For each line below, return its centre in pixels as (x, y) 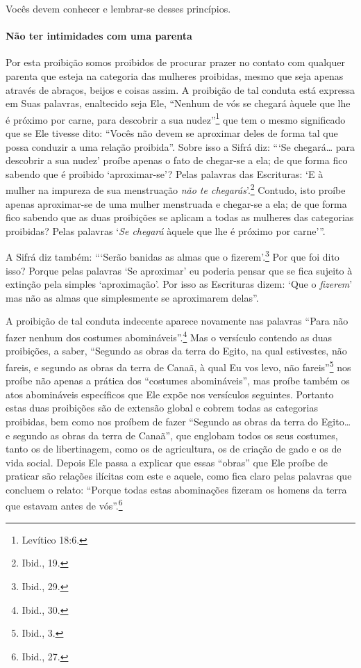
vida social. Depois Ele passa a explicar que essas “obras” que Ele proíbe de (167, 462)
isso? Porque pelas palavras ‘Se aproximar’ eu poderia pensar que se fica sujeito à (179, 270)
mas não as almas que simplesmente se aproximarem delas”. (132, 297)
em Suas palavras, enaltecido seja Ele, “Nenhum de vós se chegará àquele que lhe (178, 103)
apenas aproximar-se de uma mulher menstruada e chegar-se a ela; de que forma (176, 203)
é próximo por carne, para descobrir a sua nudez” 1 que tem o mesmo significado (176, 118)
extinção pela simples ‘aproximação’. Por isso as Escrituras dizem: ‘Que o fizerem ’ (179, 284)
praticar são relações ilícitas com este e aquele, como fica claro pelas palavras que (179, 476)
